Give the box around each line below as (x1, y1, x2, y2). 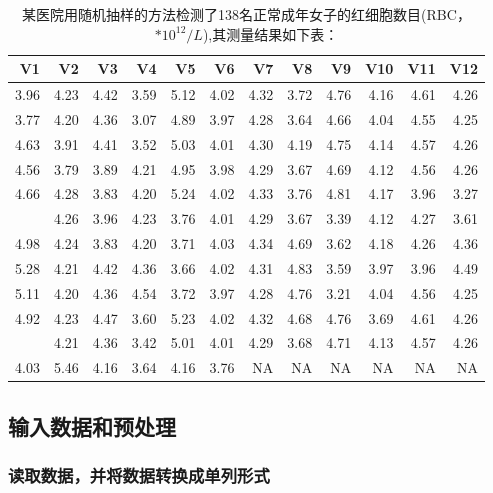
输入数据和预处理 (8, 410, 176, 441)
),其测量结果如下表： (202, 23, 339, 44)
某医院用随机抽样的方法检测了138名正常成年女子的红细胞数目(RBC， (22, 4, 471, 24)
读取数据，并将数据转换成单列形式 (8, 463, 270, 488)
